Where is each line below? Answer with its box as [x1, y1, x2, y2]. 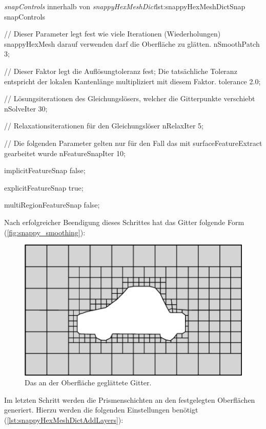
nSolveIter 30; [4, 103, 48, 114]
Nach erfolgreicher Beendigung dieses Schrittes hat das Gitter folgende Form [4, 216, 244, 227]
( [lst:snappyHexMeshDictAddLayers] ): [4, 415, 124, 425]
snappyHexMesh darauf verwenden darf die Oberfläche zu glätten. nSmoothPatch [4, 38, 260, 49]
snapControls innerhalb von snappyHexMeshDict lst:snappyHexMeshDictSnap [4, 1, 245, 11]
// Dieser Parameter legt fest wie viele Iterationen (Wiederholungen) [4, 28, 221, 39]
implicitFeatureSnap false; [4, 165, 86, 176]
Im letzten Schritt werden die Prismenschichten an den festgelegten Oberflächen [4, 394, 255, 405]
